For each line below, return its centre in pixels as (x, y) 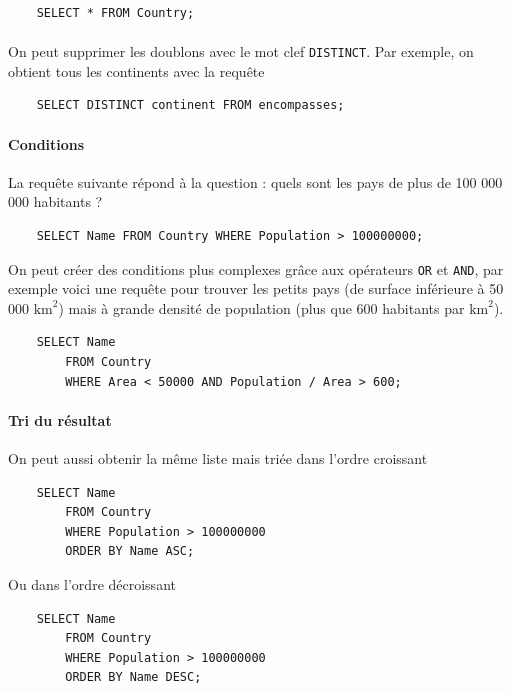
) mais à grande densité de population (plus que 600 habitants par (261, 307)
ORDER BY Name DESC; (133, 677)
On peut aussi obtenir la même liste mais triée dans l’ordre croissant (218, 458)
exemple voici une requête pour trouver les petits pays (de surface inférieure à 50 (256, 288)
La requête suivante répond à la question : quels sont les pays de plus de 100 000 (255, 181)
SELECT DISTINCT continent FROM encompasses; (190, 105)
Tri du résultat (60, 419)
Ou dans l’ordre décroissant (92, 584)
